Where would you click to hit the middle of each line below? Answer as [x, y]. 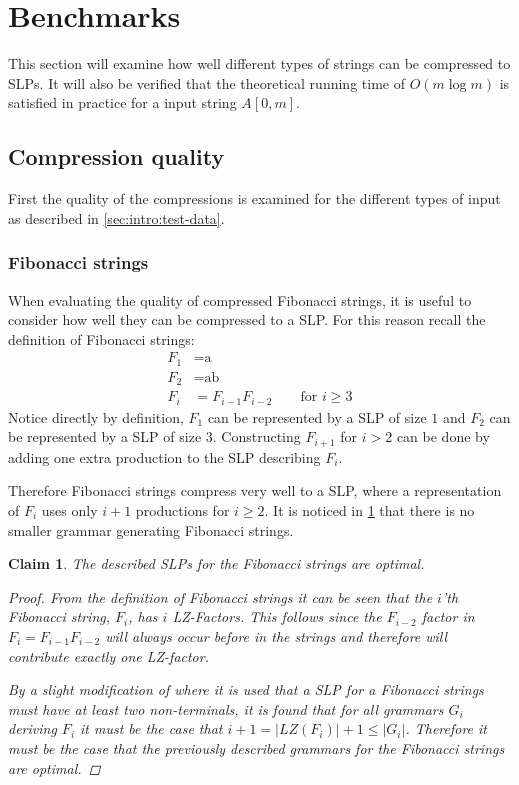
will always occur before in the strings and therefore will [276, 635]
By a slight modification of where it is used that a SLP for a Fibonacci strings [246, 689]
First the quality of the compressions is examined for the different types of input [254, 198]
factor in [448, 616]
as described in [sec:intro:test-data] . [116, 217]
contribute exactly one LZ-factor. [108, 655]
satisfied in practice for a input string [122, 102]
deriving [32, 728]
